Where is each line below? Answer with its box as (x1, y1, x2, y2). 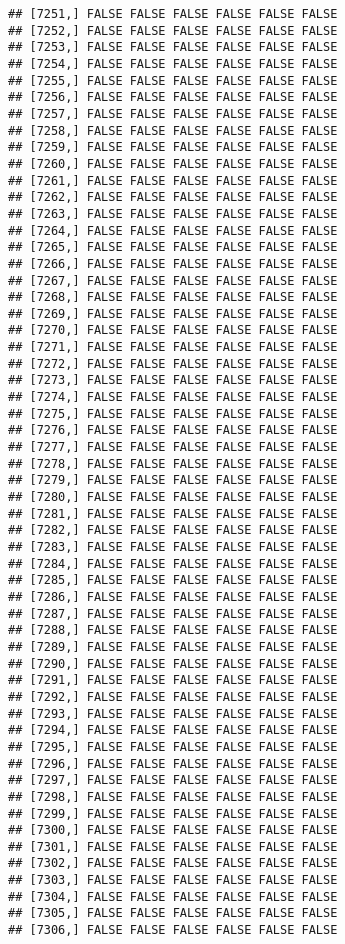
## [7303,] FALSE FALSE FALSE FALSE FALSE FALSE (8, 873, 338, 888)
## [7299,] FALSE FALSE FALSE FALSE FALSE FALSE (8, 806, 338, 821)
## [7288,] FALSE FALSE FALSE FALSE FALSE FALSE (8, 623, 338, 638)
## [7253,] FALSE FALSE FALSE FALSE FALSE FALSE (8, 40, 338, 55)
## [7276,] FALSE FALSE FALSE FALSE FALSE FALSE (8, 423, 338, 438)
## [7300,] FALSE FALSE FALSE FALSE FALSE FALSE (8, 823, 338, 838)
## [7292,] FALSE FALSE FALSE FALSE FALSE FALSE (8, 689, 338, 704)
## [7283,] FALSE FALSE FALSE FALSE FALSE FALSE (8, 540, 338, 554)
